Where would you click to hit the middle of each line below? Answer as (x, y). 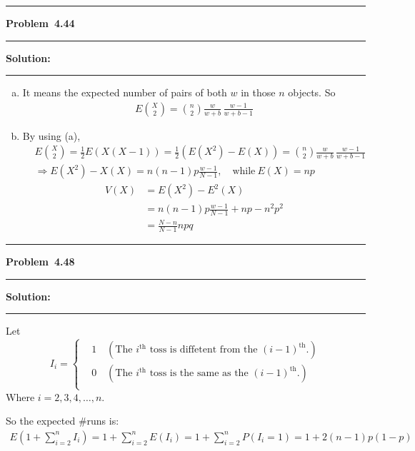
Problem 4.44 (40, 23)
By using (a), (51, 135)
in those (258, 92)
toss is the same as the (199, 374)
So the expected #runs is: (62, 421)
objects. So (312, 92)
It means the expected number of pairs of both (125, 92)
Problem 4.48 (40, 262)
